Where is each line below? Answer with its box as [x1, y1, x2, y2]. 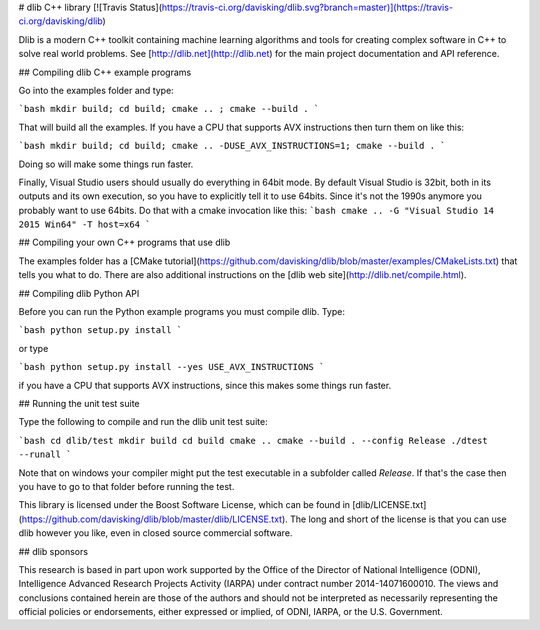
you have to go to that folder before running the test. [18, 480, 235, 492]
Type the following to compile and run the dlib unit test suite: [18, 416, 269, 428]
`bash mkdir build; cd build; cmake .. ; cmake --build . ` [18, 103, 320, 115]
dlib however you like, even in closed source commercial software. [18, 527, 293, 539]
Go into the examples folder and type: [18, 84, 174, 96]
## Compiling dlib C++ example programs [18, 66, 192, 78]
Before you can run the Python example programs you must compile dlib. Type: [18, 306, 345, 318]
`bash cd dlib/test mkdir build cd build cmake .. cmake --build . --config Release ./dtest [18, 435, 489, 446]
